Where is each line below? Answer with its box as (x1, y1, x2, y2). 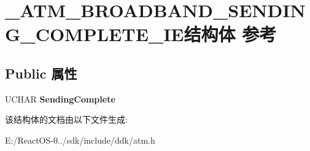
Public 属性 (5, 63, 77, 82)
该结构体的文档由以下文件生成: (5, 113, 128, 126)
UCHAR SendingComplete (5, 92, 115, 105)
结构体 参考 (184, 21, 277, 47)
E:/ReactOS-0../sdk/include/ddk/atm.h (5, 133, 155, 146)
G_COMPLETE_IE (5, 21, 184, 47)
